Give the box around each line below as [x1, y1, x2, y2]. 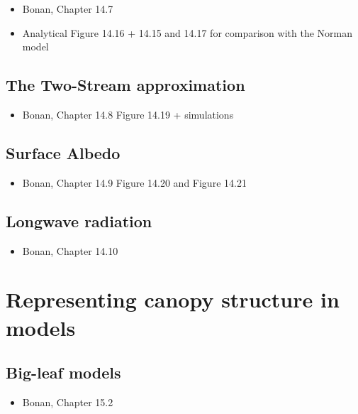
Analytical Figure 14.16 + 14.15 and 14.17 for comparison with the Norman [22, 25, 352, 40]
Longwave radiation [6, 209, 152, 231]
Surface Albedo [6, 141, 121, 163]
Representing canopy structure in [6, 285, 340, 314]
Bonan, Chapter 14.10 [22, 243, 118, 258]
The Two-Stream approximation [6, 74, 245, 96]
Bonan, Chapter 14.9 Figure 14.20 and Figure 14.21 [22, 175, 247, 190]
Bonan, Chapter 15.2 [22, 394, 113, 409]
